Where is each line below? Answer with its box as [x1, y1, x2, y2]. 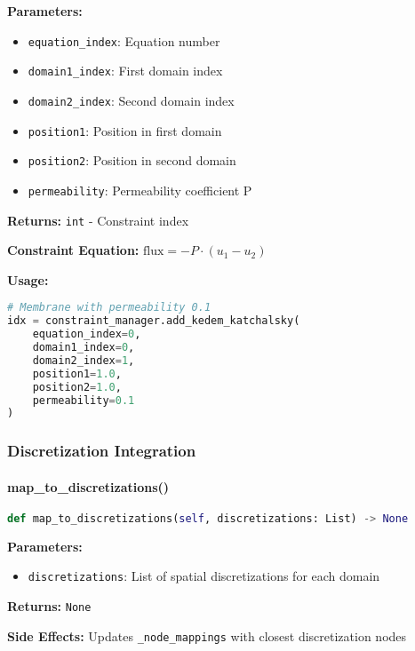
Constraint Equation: [7, 241, 140, 259]
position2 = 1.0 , [32, 380, 122, 393]
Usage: [7, 270, 49, 289]
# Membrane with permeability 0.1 [7, 301, 211, 314]
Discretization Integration [7, 440, 196, 462]
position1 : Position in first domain [28, 121, 222, 139]
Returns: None [7, 597, 92, 615]
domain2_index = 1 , [32, 353, 135, 367]
